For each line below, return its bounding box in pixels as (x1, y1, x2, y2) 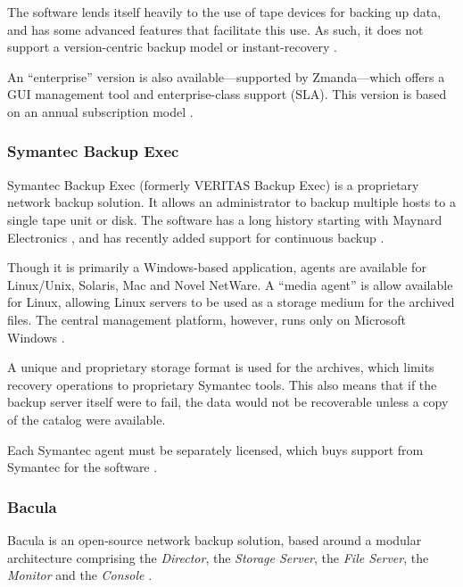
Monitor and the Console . (7, 566, 153, 584)
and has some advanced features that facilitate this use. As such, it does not (7, 20, 424, 38)
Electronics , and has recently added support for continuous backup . (7, 227, 384, 246)
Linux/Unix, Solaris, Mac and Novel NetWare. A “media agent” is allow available (7, 275, 453, 293)
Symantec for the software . (7, 458, 158, 476)
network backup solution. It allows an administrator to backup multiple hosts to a (7, 193, 456, 211)
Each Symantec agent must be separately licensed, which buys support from (7, 440, 424, 459)
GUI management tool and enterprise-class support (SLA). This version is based (7, 85, 447, 103)
